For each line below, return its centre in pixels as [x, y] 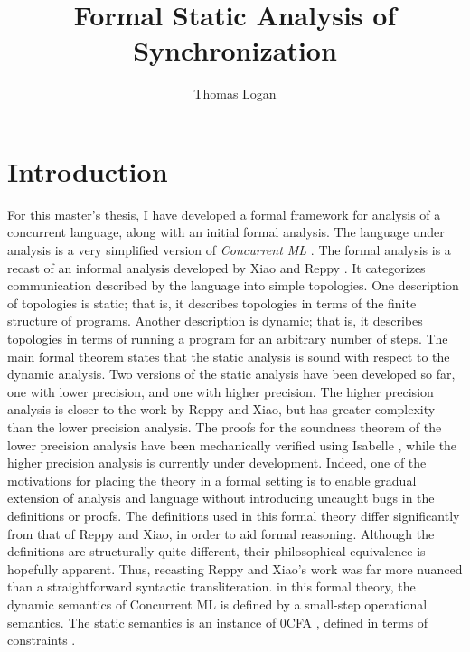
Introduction [88, 170]
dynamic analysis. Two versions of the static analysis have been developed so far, [231, 374]
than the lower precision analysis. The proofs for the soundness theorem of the [225, 426]
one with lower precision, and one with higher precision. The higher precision [221, 391]
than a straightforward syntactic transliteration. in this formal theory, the [211, 586]
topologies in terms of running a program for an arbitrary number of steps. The [228, 338]
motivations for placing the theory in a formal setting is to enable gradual [212, 480]
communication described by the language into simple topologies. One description [233, 285]
